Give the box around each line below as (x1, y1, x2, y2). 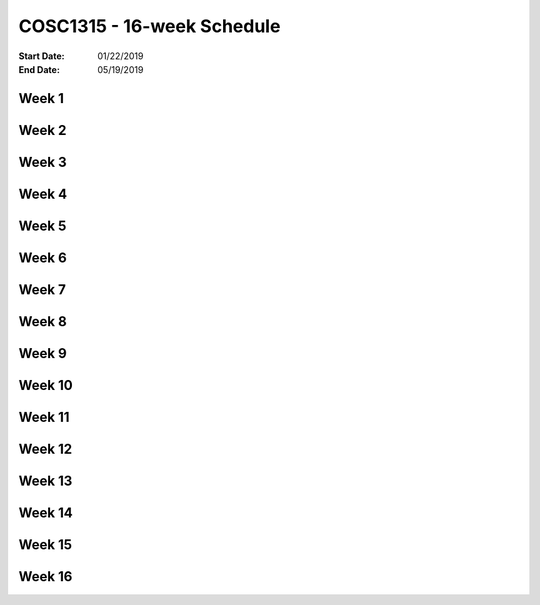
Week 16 (18, 568, 73, 585)
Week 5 (18, 217, 67, 234)
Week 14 (18, 504, 74, 521)
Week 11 (18, 408, 70, 425)
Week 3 (18, 153, 67, 170)
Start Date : (18, 50, 65, 62)
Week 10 (18, 376, 74, 394)
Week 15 (18, 536, 73, 553)
